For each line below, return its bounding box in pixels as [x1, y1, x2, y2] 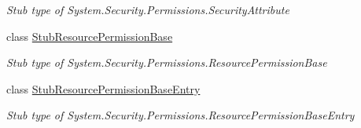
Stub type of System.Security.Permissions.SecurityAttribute [6, 2, 289, 17]
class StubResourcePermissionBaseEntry [6, 80, 201, 97]
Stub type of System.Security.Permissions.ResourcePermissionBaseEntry [6, 107, 355, 123]
